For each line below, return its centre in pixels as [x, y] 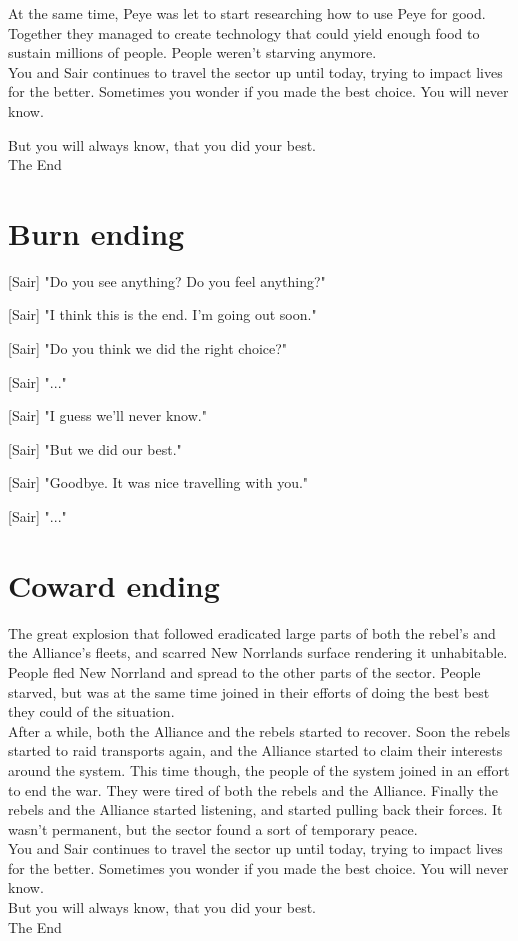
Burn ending [96, 232]
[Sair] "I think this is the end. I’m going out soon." [162, 314]
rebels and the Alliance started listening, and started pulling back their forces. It [255, 809]
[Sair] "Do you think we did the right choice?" [148, 348]
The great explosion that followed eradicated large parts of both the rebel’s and [252, 632]
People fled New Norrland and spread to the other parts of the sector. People [244, 671]
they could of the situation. [91, 711]
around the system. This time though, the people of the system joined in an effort [259, 769]
